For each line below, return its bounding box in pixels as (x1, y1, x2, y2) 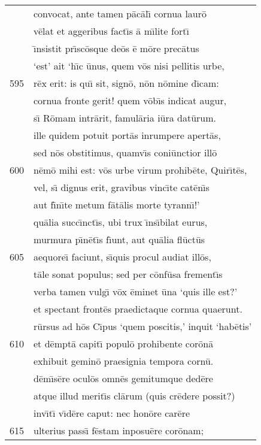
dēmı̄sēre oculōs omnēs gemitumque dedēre (34, 371, 213, 385)
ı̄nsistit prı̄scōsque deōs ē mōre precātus (34, 41, 199, 55)
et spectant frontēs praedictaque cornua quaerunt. (34, 302, 242, 316)
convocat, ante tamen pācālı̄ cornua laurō (34, 7, 207, 20)
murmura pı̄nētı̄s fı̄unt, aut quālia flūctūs (34, 232, 205, 246)
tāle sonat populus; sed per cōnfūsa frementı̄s (34, 267, 223, 281)
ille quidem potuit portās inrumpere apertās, (34, 128, 221, 142)
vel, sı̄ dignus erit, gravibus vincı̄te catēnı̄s (34, 180, 210, 194)
